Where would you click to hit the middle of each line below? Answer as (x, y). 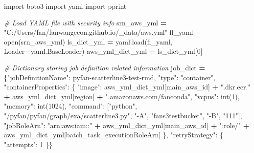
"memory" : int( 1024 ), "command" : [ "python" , (70, 106)
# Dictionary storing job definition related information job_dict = (104, 67)
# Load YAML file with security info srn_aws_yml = (85, 22)
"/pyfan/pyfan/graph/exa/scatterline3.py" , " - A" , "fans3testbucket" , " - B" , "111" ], (123, 115)
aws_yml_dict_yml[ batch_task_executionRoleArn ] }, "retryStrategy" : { (114, 135)
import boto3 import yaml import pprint (65, 6)
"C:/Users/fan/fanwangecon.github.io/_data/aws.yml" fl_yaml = (103, 32)
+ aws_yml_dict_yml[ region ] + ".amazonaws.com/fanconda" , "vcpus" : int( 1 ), (122, 96)
